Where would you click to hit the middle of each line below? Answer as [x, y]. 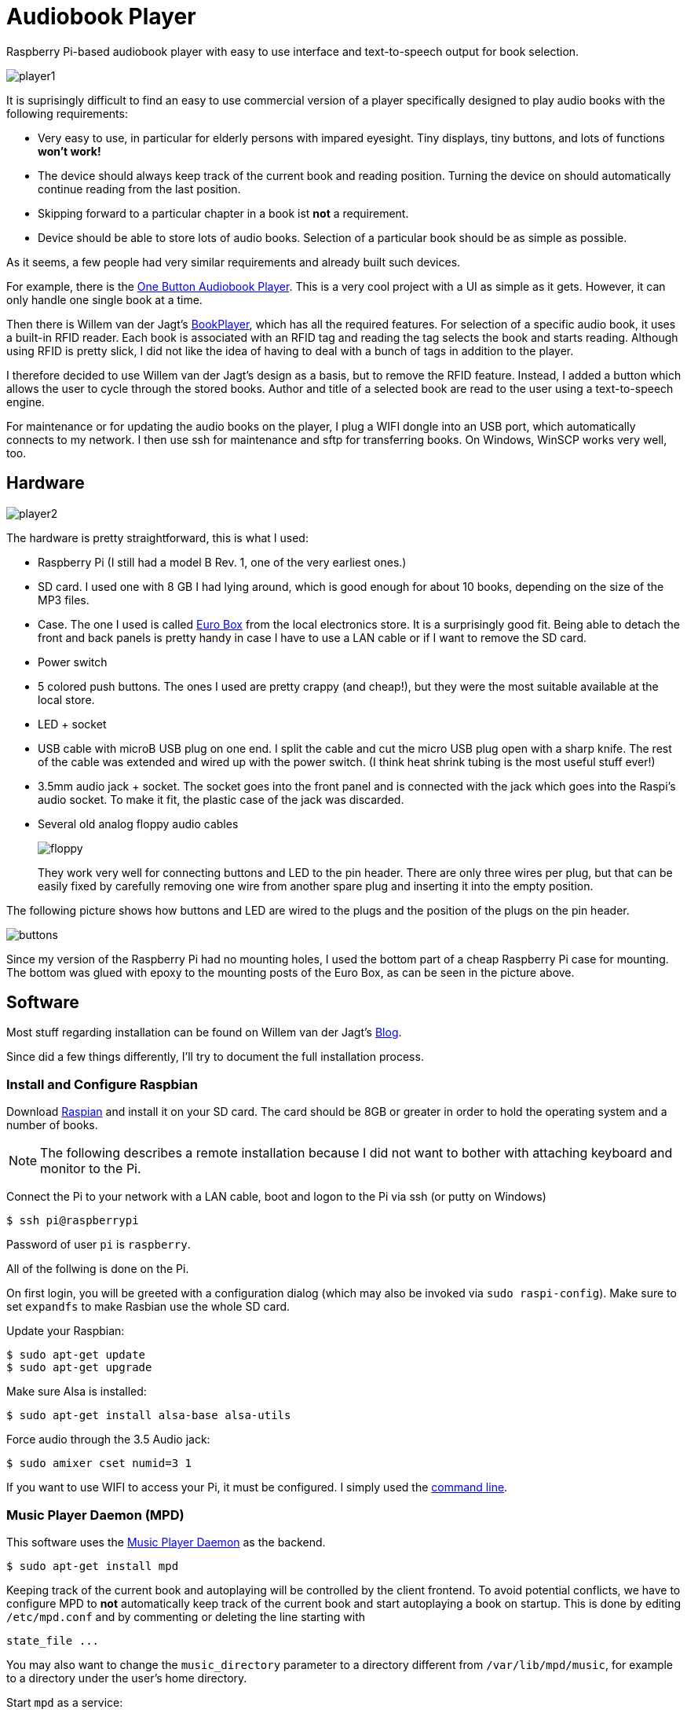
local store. [66, 699]
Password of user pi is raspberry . [99, 1245]
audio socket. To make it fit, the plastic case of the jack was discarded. [221, 799]
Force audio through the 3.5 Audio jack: [108, 1440]
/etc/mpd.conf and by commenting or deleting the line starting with [186, 1616]
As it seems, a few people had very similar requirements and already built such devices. [234, 262]
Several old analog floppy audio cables [138, 823]
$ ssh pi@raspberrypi [73, 1221]
